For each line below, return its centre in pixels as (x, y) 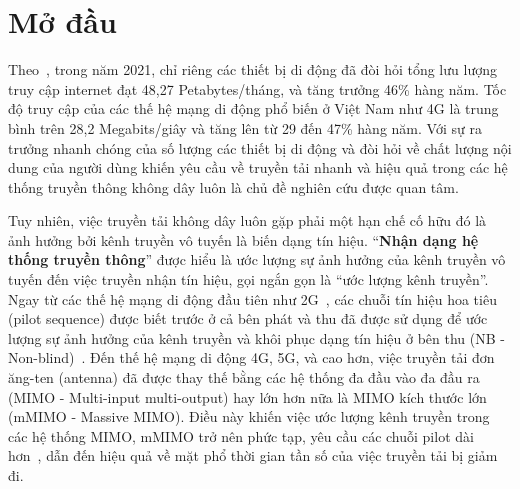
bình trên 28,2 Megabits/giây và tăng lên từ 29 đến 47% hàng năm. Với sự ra (245, 127)
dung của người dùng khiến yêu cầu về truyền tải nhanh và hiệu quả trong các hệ (258, 167)
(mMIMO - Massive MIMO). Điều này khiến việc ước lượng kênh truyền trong (249, 416)
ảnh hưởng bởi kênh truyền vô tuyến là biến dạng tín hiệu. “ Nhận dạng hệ (243, 239)
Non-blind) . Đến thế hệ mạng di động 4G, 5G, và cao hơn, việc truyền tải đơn (251, 357)
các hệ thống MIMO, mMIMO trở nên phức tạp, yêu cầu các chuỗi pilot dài (241, 435)
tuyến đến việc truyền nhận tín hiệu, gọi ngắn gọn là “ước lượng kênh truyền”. (248, 279)
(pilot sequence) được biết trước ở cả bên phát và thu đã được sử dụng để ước (248, 318)
